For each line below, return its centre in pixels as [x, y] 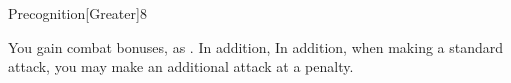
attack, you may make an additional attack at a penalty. [181, 66]
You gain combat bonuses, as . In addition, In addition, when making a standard [256, 46]
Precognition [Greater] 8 [77, 13]
